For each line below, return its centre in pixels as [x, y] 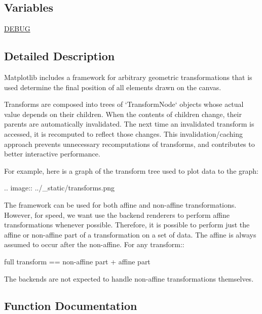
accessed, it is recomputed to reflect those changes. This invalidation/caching [124, 133]
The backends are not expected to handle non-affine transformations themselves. [129, 278]
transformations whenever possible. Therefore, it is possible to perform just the [127, 225]
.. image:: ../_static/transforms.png [60, 188]
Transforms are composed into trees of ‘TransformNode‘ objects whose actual [124, 104]
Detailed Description [60, 56]
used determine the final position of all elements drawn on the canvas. [113, 87]
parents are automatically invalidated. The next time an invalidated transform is [129, 124]
